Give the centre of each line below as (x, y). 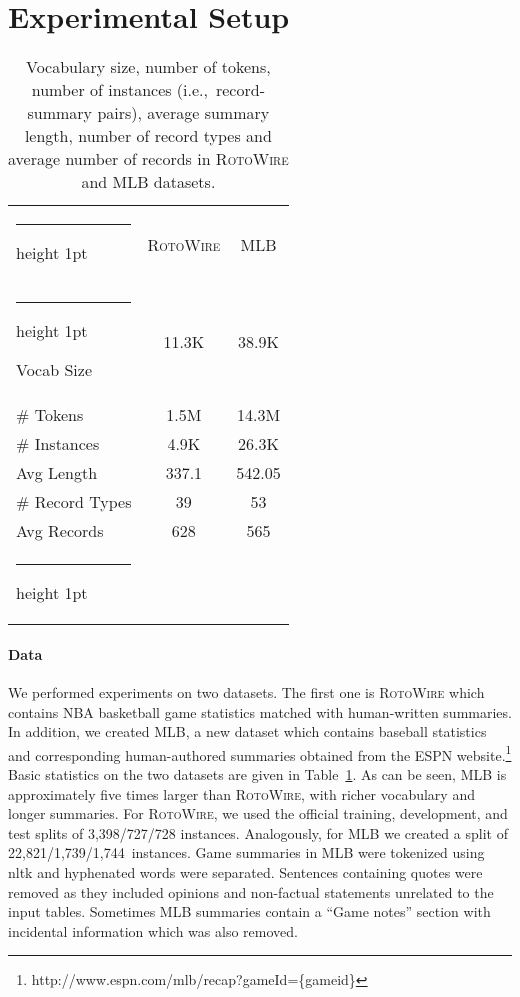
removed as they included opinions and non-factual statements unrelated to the (251, 891)
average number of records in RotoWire (148, 159)
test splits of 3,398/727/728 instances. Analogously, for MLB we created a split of (258, 832)
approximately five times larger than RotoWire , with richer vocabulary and (241, 793)
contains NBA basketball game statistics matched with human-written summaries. (260, 711)
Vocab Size (54, 370)
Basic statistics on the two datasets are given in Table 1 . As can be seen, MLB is (257, 773)
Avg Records (60, 531)
